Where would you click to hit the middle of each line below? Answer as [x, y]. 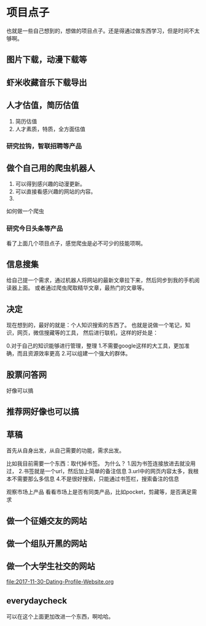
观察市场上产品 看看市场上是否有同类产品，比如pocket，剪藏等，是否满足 [99, 492]
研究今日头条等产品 [35, 229]
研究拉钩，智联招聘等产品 [44, 146]
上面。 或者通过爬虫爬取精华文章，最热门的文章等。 [82, 288]
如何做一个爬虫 [25, 211]
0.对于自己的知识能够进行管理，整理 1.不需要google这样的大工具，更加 [95, 346]
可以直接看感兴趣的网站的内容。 [55, 191]
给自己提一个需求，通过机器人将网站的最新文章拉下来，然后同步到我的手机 [100, 280]
